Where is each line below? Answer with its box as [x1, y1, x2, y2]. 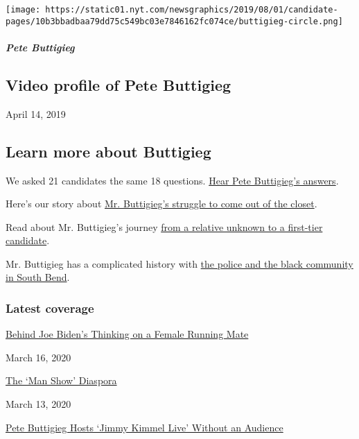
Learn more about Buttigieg [6, 140, 211, 162]
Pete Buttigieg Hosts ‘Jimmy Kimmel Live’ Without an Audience [6, 420, 283, 434]
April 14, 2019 [6, 106, 66, 121]
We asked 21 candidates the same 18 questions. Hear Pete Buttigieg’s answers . [6, 173, 339, 187]
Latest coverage [6, 299, 94, 316]
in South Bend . [6, 270, 70, 284]
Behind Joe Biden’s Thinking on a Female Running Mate [6, 327, 249, 341]
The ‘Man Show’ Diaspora [6, 373, 117, 388]
